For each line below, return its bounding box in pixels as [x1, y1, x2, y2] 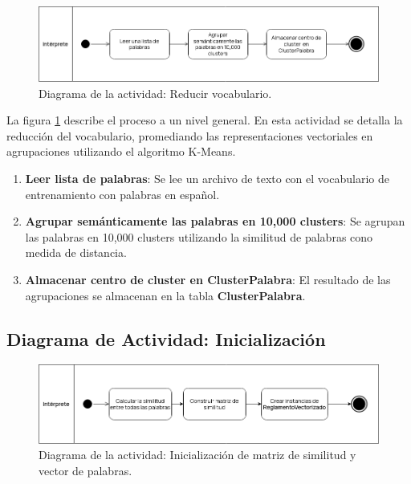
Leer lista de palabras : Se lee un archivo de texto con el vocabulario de [25, 169, 389, 186]
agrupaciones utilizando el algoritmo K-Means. [6, 143, 236, 160]
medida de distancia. [25, 244, 127, 261]
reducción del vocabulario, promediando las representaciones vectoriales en [6, 127, 373, 144]
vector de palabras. [39, 462, 132, 478]
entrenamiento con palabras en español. [25, 185, 220, 202]
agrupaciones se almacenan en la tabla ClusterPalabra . [25, 287, 306, 303]
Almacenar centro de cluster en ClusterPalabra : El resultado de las [25, 270, 391, 287]
